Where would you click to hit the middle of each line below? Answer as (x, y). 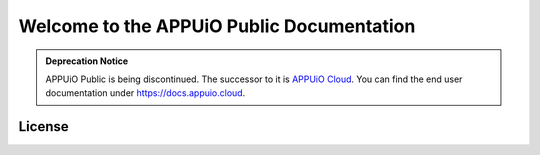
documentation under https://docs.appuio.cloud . (145, 93)
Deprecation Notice (87, 61)
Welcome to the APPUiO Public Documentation (217, 26)
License (43, 126)
